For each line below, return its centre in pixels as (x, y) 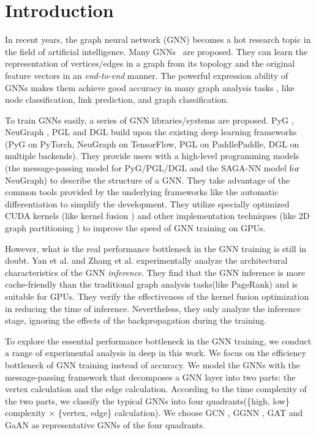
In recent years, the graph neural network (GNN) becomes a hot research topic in (158, 39)
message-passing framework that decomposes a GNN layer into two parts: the (150, 377)
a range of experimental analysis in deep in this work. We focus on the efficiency (156, 353)
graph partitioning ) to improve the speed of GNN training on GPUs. (135, 228)
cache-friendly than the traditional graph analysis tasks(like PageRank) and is (152, 284)
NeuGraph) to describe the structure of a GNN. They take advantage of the (148, 180)
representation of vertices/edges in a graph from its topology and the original (150, 63)
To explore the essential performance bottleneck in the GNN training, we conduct (158, 340)
